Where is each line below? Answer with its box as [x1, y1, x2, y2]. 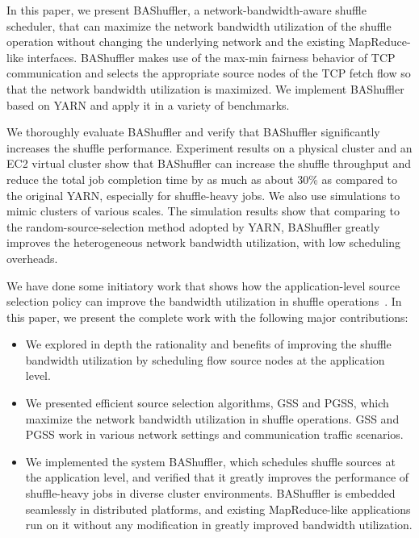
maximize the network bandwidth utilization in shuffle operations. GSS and [25, 410, 400, 427]
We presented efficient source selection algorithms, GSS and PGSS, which [25, 394, 389, 411]
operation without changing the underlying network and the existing [6, 33, 346, 50]
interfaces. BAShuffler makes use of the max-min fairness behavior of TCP [27, 48, 396, 65]
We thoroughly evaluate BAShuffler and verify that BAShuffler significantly [6, 123, 380, 140]
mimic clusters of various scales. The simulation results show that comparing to [6, 202, 400, 219]
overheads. [6, 249, 58, 266]
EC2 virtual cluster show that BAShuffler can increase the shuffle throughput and [6, 155, 412, 172]
